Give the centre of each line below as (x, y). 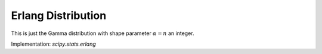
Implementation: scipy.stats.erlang (54, 44)
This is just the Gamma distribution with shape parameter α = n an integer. (103, 33)
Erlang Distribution (59, 15)
